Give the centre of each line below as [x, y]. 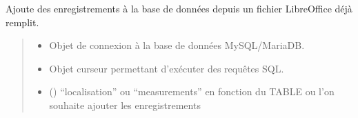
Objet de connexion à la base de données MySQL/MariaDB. [177, 45]
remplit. [22, 22]
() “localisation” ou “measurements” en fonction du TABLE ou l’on [192, 91]
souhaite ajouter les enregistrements [125, 105]
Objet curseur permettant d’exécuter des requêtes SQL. [167, 68]
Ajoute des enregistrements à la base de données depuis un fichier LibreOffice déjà [179, 8]
